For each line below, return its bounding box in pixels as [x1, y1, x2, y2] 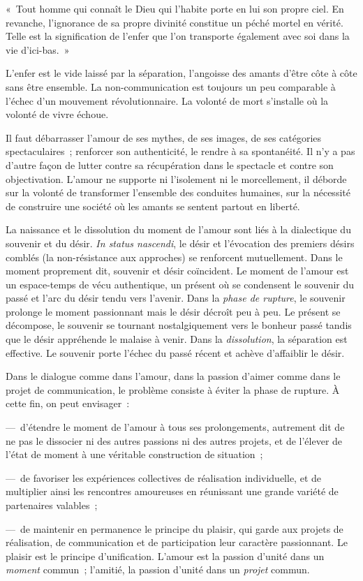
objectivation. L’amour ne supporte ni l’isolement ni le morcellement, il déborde [6, 171, 347, 186]
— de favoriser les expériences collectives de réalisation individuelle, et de [6, 470, 322, 485]
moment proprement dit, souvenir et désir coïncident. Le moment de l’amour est [6, 263, 349, 278]
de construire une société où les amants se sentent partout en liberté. [6, 198, 300, 213]
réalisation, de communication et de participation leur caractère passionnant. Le [6, 535, 348, 550]
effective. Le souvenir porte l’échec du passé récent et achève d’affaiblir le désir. [6, 345, 345, 360]
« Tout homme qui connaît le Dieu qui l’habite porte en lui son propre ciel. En [6, 1, 344, 15]
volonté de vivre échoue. [6, 107, 109, 122]
